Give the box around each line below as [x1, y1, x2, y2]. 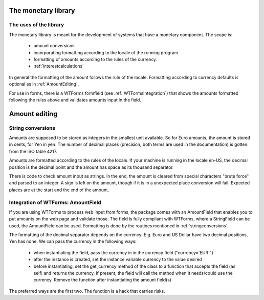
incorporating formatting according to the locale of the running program [33, 49, 178, 56]
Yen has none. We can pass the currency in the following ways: [9, 239, 137, 244]
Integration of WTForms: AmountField [9, 199, 101, 206]
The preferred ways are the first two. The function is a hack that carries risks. [9, 288, 165, 294]
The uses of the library [9, 21, 64, 28]
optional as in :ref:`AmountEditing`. [9, 81, 79, 87]
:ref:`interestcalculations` [33, 63, 84, 69]
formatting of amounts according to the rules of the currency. [33, 56, 157, 62]
